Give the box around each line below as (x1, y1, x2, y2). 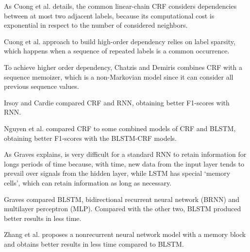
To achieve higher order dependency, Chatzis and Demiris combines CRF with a (4, 62, 242, 72)
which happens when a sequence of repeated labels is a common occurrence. (4, 46, 230, 56)
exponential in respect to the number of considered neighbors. (4, 20, 188, 30)
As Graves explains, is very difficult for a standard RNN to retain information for (4, 149, 247, 159)
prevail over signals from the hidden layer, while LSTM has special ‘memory (4, 168, 231, 178)
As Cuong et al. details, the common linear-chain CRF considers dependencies (4, 1, 237, 11)
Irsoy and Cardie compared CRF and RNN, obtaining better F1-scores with (4, 97, 230, 107)
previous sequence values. (4, 81, 79, 91)
